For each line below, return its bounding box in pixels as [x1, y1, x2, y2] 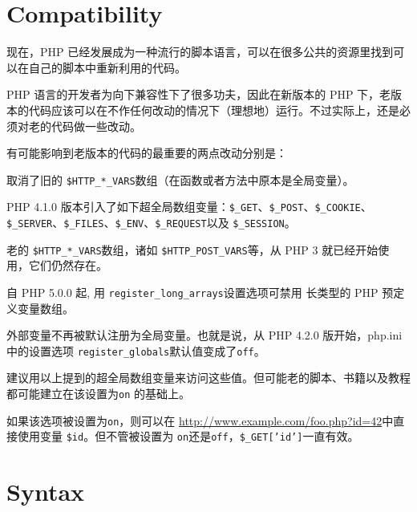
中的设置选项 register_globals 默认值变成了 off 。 [6, 342, 265, 359]
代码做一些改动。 [51, 117, 141, 134]
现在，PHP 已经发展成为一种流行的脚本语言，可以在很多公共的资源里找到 [6, 43, 394, 60]
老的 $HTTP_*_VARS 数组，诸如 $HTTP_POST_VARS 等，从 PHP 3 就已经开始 [6, 241, 379, 258]
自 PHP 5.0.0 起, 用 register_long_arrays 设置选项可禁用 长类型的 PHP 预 [6, 283, 394, 300]
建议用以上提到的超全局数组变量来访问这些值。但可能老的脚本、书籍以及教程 [6, 369, 411, 386]
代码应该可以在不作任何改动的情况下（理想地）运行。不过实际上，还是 [28, 101, 399, 118]
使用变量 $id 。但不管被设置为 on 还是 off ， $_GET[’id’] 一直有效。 [17, 428, 359, 445]
